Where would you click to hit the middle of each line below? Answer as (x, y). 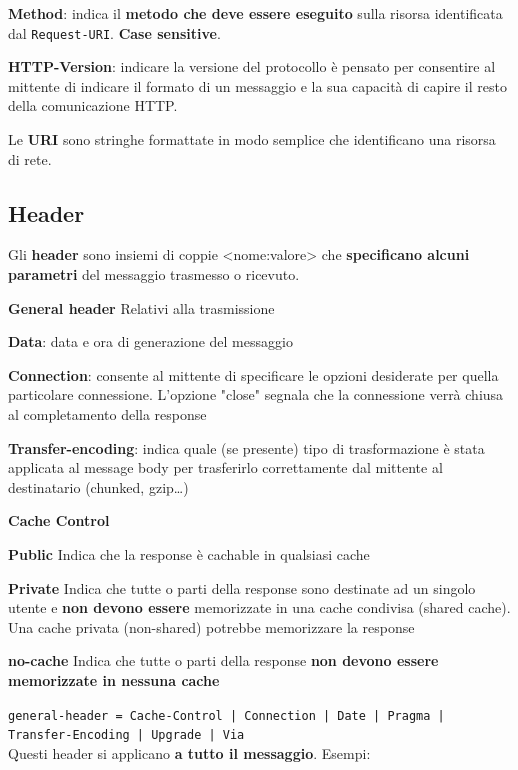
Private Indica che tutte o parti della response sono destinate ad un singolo (242, 587)
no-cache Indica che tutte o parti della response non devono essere (223, 660)
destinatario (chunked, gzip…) (98, 486)
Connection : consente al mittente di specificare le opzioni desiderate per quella (253, 374)
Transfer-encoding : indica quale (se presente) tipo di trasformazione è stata (246, 447)
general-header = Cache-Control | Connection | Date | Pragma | (226, 715)
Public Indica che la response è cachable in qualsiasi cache (189, 553)
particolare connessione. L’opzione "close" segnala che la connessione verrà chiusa (256, 394)
